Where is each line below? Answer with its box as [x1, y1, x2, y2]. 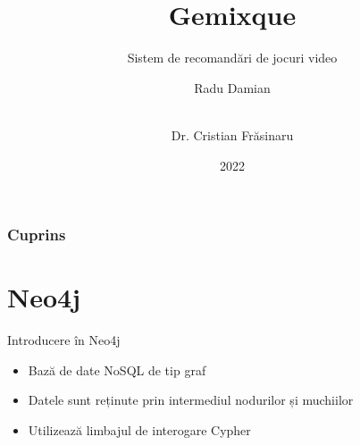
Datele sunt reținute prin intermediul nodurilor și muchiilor [28, 390, 354, 409]
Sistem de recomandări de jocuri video [127, 48, 338, 67]
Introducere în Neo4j [7, 331, 121, 349]
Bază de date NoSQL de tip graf [28, 360, 206, 379]
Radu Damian [194, 78, 271, 97]
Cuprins [7, 223, 66, 246]
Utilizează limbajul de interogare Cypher [28, 420, 251, 439]
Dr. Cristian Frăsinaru [171, 125, 294, 144]
